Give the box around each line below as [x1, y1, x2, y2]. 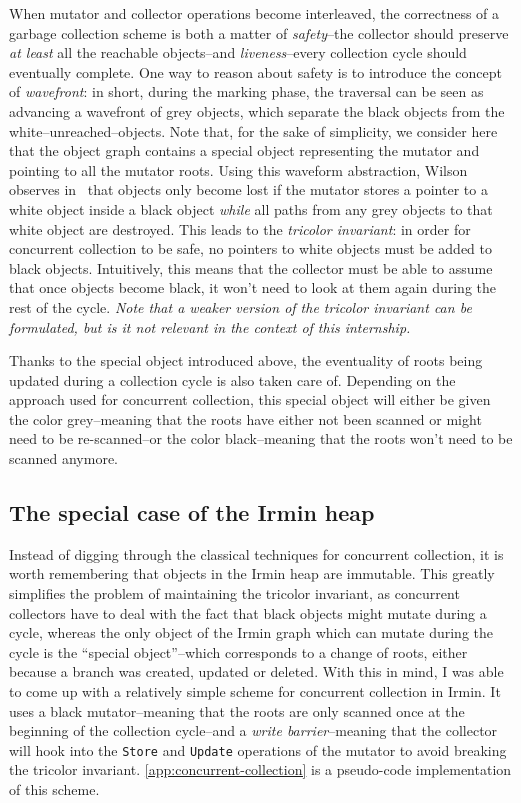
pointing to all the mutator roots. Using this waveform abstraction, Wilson [9, 159, 468, 180]
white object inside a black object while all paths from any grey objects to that [9, 198, 493, 219]
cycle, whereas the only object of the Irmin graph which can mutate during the [9, 622, 494, 643]
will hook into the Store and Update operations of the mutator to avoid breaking [9, 739, 507, 760]
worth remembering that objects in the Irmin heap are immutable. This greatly [9, 563, 495, 584]
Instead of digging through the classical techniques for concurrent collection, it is [9, 543, 504, 564]
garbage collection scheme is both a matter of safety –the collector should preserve [9, 22, 509, 43]
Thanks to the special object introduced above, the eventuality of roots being [9, 350, 483, 371]
